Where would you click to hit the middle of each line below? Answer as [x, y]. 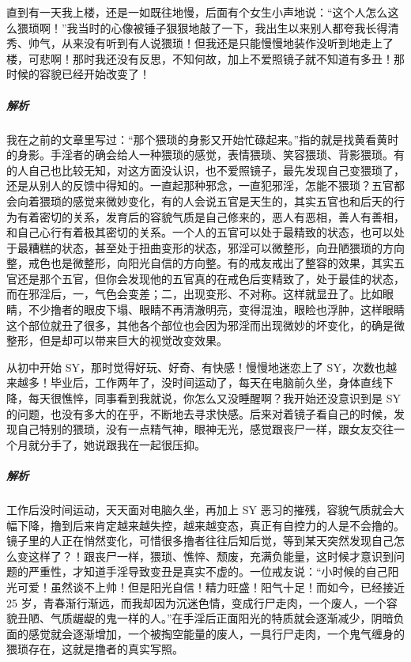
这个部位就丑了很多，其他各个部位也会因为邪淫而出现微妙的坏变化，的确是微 [205, 325]
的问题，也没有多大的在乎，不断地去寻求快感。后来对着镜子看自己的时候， [200, 413]
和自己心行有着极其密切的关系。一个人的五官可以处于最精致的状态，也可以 [200, 232]
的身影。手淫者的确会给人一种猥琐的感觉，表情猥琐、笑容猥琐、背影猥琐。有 [205, 155]
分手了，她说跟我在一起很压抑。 [122, 444]
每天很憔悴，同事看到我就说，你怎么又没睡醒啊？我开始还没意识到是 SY [214, 398]
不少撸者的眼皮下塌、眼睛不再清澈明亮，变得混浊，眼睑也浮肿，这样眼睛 [216, 310]
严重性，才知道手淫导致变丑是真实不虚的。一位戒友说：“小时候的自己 [208, 571]
